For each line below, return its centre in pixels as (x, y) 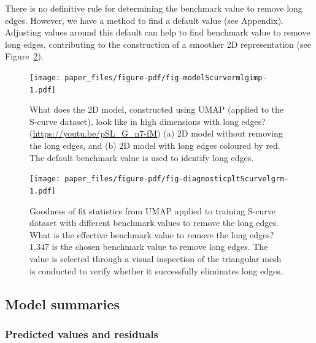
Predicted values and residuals (82, 334)
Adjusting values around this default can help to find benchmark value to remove (158, 32)
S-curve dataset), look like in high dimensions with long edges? (148, 121)
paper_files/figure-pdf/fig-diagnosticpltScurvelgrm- (177, 179)
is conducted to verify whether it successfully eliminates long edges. (156, 270)
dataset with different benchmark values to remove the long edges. (154, 223)
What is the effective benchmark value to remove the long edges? (152, 234)
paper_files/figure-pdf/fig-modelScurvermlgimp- (166, 77)
